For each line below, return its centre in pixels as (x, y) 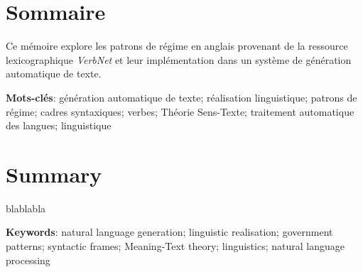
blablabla (26, 208)
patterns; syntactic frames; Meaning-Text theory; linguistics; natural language (175, 246)
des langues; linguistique (59, 125)
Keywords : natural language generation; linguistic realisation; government (169, 232)
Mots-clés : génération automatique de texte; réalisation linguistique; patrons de (181, 97)
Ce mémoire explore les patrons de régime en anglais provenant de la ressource (177, 46)
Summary (54, 174)
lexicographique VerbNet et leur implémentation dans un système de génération (179, 59)
